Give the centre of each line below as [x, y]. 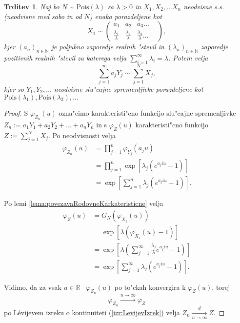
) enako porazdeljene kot [126, 16]
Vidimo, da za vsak [33, 287]
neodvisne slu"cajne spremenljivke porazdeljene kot [129, 89]
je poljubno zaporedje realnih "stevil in [108, 47]
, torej [221, 287]
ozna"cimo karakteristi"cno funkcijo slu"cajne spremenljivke [147, 112]
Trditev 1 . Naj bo [32, 6]
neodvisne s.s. [204, 6]
